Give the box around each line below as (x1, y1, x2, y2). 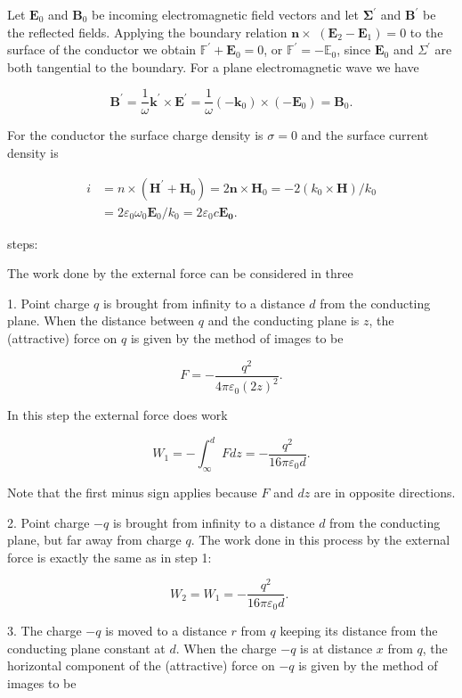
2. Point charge (7, 513, 90, 531)
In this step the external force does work (7, 406, 228, 424)
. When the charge (175, 638, 277, 657)
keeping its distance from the (280, 621, 438, 639)
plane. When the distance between (7, 311, 195, 330)
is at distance (300, 638, 373, 657)
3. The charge (7, 621, 82, 639)
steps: (7, 234, 38, 252)
